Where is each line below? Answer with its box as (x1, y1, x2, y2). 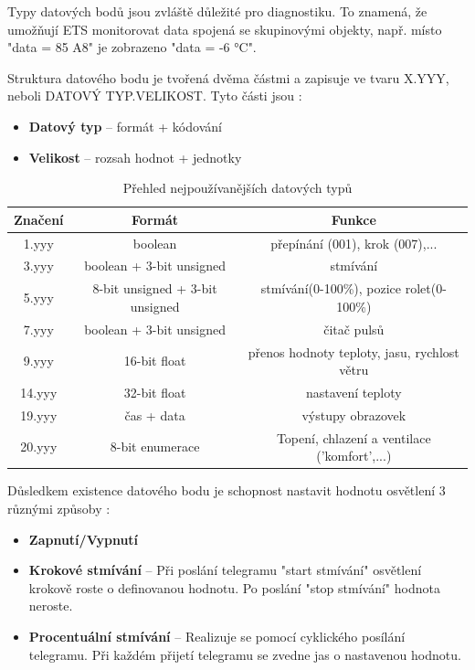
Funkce (331, 209, 376, 229)
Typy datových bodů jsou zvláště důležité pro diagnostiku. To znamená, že (7, 2, 427, 20)
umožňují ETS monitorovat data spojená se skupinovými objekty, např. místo (7, 19, 442, 38)
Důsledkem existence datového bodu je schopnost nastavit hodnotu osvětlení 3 (7, 481, 446, 500)
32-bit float (123, 383, 186, 401)
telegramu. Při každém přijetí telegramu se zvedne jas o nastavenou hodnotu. (28, 644, 461, 664)
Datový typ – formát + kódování (28, 116, 222, 135)
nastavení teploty (305, 383, 402, 401)
